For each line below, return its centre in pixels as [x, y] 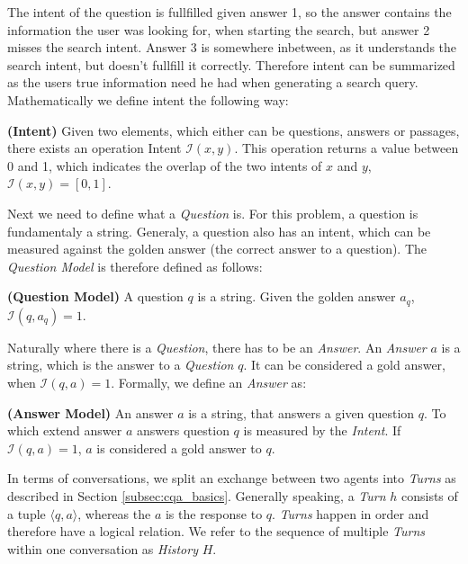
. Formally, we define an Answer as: [209, 382]
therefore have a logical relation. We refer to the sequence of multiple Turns [216, 531]
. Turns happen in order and [351, 513]
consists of [429, 495]
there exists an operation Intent [94, 148]
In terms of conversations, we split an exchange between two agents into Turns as [232, 478]
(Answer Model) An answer [90, 412]
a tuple [27, 513]
